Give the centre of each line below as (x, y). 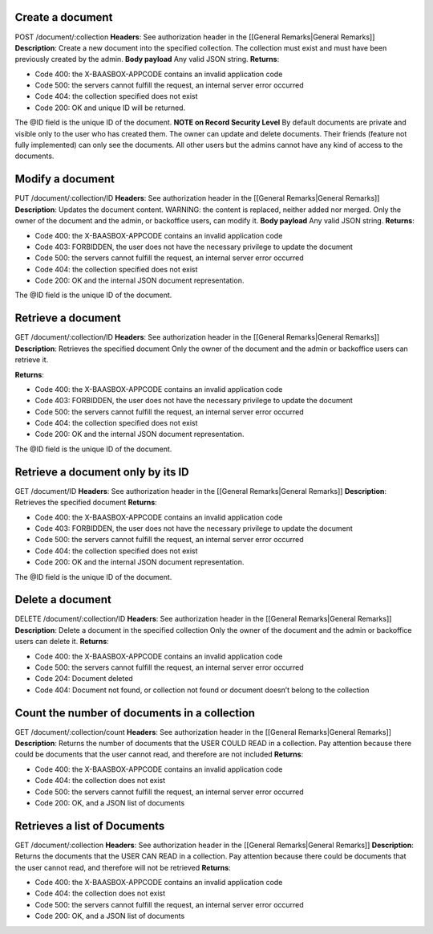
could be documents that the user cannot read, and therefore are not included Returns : (159, 754)
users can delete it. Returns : (62, 642)
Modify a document (65, 179)
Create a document (64, 17)
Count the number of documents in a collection (135, 713)
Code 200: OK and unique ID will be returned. (110, 108)
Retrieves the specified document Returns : (86, 503)
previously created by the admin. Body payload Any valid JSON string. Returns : (147, 59)
